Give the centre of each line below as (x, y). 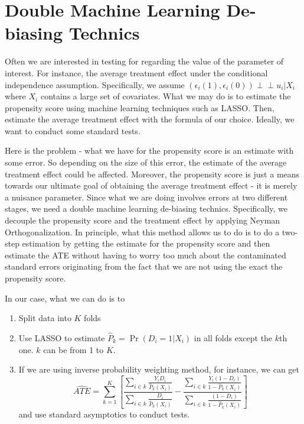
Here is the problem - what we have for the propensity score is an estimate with (149, 150)
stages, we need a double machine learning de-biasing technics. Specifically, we (146, 208)
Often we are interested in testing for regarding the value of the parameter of (144, 61)
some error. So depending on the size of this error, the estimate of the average (146, 162)
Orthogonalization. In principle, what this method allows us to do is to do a (142, 232)
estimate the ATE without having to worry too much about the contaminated (146, 255)
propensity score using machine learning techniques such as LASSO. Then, (140, 107)
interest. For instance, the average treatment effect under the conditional (136, 72)
